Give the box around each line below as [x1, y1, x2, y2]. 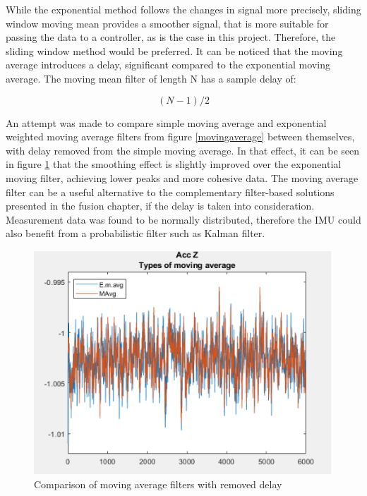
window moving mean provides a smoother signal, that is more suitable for [6, 16, 329, 30]
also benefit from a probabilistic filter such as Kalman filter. [6, 226, 265, 241]
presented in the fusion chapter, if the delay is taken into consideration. [6, 198, 315, 213]
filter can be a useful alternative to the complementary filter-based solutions [6, 184, 335, 199]
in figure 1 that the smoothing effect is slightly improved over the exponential [6, 157, 342, 171]
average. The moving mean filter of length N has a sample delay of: [6, 71, 296, 85]
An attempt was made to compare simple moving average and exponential [6, 115, 327, 130]
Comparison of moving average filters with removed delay [34, 476, 282, 491]
